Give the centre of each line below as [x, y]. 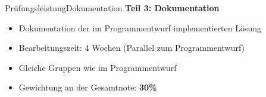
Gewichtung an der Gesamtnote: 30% [88, 87]
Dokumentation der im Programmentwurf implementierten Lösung [140, 28]
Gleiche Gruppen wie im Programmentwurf [98, 67]
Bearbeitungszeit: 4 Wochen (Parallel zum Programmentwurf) [132, 48]
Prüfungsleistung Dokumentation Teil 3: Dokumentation [112, 8]
